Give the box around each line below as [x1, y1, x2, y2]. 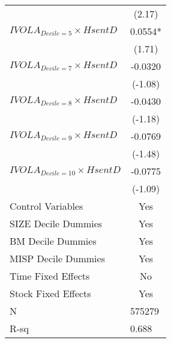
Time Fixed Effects [10, 269, 90, 283]
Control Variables [10, 199, 83, 213]
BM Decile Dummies [10, 234, 97, 248]
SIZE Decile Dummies [10, 216, 103, 230]
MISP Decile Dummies [10, 251, 105, 265]
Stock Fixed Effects [10, 286, 91, 300]
